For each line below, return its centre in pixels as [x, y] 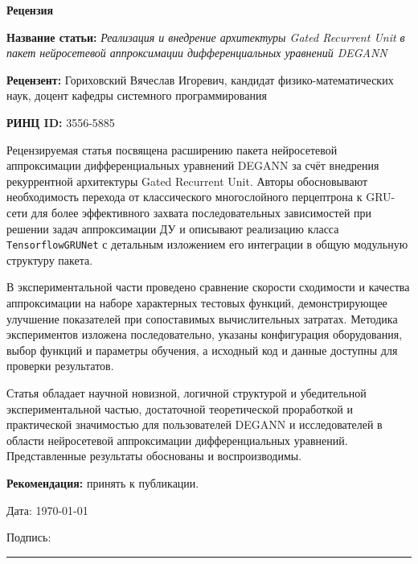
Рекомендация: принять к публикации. [103, 482]
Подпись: [29, 537]
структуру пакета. [50, 259]
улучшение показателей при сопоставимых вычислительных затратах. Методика [202, 318]
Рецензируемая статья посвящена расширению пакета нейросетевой [172, 149]
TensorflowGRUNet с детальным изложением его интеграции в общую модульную [207, 244]
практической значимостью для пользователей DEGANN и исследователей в [195, 424]
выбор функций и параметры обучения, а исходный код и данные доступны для [202, 350]
